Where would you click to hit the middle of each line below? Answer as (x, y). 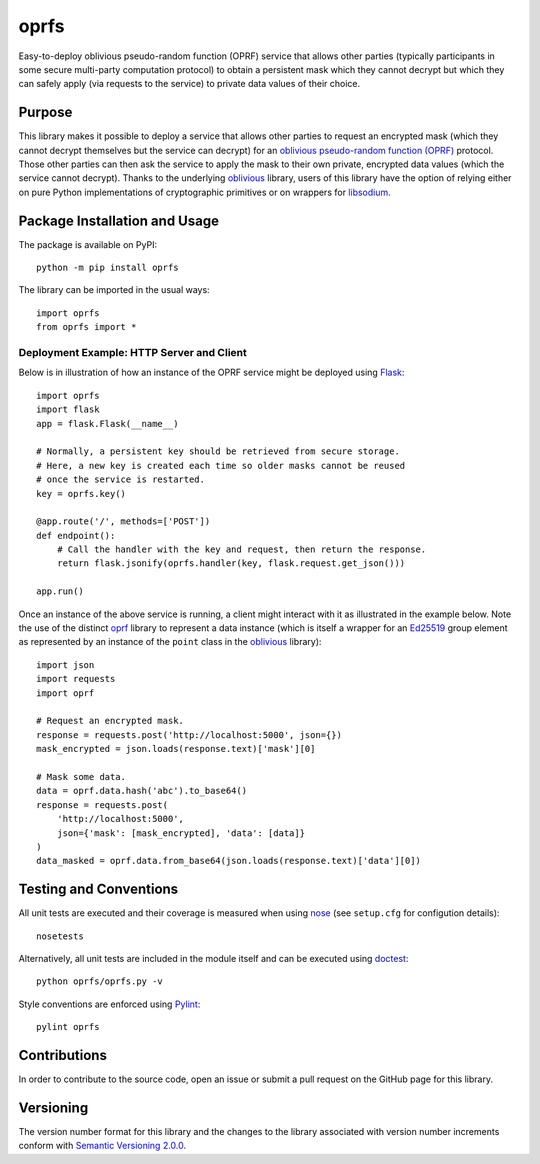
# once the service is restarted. (120, 479)
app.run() (60, 591)
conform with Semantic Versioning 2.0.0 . (102, 1146)
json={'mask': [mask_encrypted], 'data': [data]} (180, 833)
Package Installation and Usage (119, 220)
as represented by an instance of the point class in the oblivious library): (170, 642)
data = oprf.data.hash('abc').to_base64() (142, 791)
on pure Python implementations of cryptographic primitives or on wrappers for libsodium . (205, 192)
